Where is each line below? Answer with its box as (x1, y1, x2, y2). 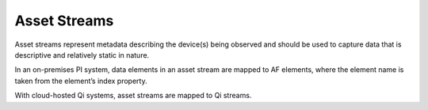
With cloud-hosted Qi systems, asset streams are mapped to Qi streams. (14, 91, 252, 101)
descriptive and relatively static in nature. (14, 50, 150, 59)
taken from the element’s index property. (14, 76, 147, 85)
